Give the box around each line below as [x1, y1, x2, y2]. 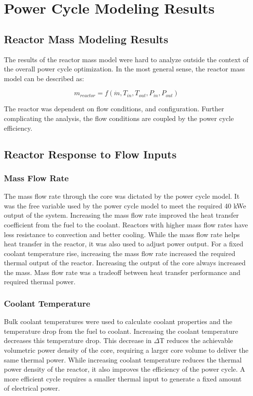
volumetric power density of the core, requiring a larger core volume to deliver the [4, 345, 249, 355]
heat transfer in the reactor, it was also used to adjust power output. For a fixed [4, 239, 243, 249]
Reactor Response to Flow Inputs [4, 146, 177, 161]
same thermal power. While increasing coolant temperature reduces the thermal [4, 354, 242, 364]
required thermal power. [4, 276, 76, 287]
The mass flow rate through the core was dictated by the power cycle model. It [4, 191, 240, 201]
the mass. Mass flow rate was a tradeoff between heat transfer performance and [4, 267, 240, 277]
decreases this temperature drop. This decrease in [4, 335, 152, 345]
